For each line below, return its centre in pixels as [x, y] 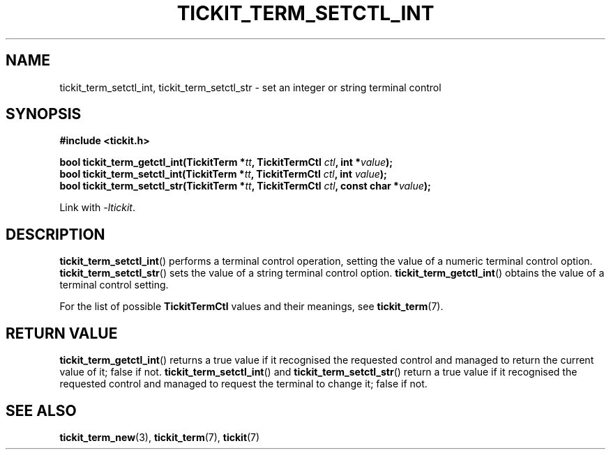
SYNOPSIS [44, 114]
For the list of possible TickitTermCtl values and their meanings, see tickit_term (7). [251, 307]
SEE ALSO [41, 410]
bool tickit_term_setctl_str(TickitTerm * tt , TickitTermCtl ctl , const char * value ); [245, 186]
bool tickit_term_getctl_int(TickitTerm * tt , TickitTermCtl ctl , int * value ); [226, 162]
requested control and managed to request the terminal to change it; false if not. [243, 384]
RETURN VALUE [62, 333]
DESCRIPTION [55, 234]
